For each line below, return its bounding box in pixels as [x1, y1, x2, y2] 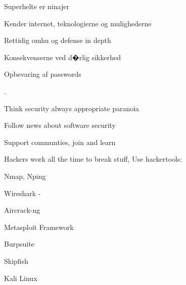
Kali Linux [4, 272, 37, 283]
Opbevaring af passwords [4, 69, 81, 79]
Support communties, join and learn [4, 136, 116, 147]
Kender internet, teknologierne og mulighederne [4, 18, 152, 28]
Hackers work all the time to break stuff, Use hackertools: [4, 154, 182, 164]
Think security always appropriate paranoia [4, 103, 139, 113]
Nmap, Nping [4, 170, 46, 181]
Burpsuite [4, 239, 34, 249]
